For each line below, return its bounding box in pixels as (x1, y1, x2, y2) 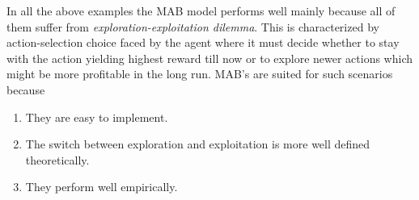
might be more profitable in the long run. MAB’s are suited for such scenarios (6, 65, 393, 82)
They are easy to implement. (25, 108, 168, 125)
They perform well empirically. (25, 178, 178, 195)
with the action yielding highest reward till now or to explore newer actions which (6, 49, 413, 66)
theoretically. (25, 151, 90, 168)
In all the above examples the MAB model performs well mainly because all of (6, 2, 396, 19)
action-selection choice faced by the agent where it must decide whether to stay (6, 34, 400, 51)
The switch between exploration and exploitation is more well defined (25, 135, 370, 152)
